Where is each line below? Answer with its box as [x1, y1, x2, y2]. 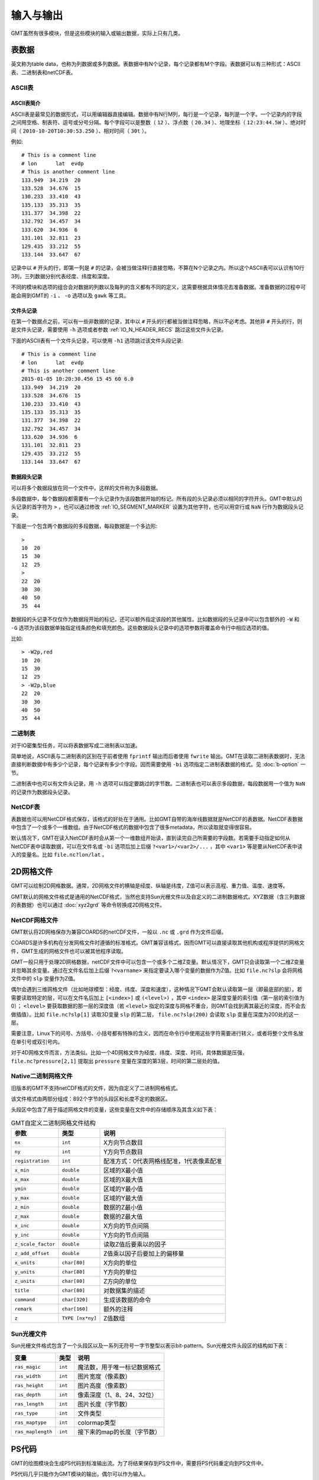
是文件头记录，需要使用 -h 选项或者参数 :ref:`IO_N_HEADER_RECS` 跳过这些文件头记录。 [11, 326, 227, 333]
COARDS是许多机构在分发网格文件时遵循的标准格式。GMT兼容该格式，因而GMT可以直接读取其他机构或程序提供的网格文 [11, 939, 305, 947]
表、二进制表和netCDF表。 [11, 69, 76, 76]
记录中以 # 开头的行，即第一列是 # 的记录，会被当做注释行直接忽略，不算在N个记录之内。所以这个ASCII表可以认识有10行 [11, 264, 305, 272]
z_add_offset [14, 1250, 50, 1256]
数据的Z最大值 [103, 1212, 143, 1221]
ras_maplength [14, 1428, 53, 1435]
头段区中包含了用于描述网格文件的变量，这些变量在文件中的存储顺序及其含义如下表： [11, 1106, 218, 1113]
